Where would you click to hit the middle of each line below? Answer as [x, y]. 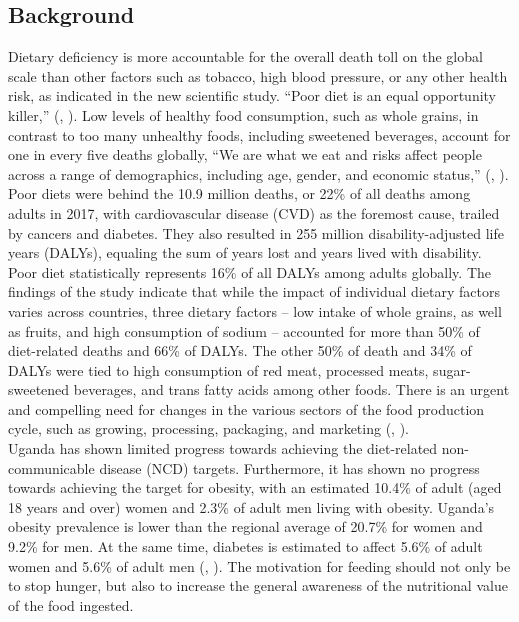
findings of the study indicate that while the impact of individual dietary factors [254, 291]
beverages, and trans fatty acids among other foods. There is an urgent [291, 389]
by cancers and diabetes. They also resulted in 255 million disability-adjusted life [256, 232]
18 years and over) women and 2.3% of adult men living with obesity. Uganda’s [251, 506]
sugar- [452, 369]
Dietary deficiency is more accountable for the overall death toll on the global [245, 56]
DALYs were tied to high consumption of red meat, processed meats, [218, 369]
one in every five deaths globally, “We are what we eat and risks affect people [245, 154]
